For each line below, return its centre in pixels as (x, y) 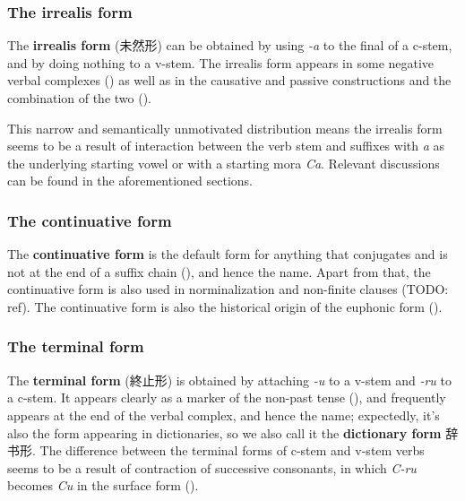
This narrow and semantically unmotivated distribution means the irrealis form (225, 128)
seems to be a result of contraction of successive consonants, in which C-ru (212, 467)
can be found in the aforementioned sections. (130, 181)
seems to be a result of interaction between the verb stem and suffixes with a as (226, 146)
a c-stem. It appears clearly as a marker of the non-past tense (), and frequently (227, 397)
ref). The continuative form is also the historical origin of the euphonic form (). (225, 306)
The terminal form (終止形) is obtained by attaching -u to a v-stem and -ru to (229, 380)
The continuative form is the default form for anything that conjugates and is (228, 254)
